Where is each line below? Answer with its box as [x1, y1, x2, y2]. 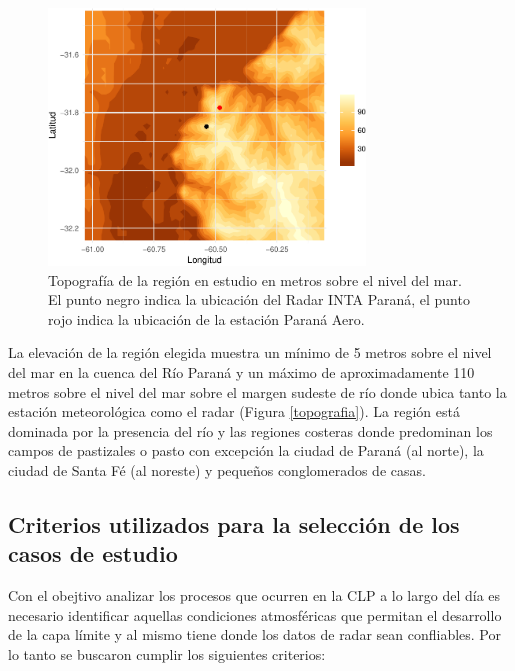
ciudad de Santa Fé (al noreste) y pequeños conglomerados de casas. [8, 460, 426, 481]
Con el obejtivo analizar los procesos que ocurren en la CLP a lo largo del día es [8, 585, 501, 606]
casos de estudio [8, 538, 178, 569]
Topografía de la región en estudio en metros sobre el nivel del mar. [48, 269, 462, 290]
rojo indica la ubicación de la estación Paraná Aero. [48, 308, 365, 329]
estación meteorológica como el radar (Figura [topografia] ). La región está [8, 401, 460, 422]
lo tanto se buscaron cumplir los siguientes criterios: [8, 644, 326, 664]
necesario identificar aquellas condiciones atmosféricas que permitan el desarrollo [8, 604, 502, 625]
